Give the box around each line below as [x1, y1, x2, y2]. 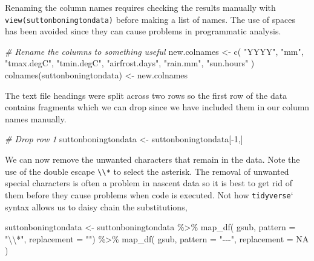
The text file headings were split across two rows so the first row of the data [5, 89, 287, 101]
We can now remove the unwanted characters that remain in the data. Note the [5, 153, 300, 165]
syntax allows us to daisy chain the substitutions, [5, 200, 188, 213]
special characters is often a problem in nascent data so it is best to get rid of [5, 177, 293, 189]
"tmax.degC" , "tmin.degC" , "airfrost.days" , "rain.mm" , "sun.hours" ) [5, 57, 255, 69]
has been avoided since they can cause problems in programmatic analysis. [5, 25, 281, 37]
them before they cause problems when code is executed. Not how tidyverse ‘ [5, 188, 293, 201]
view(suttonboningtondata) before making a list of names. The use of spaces [5, 13, 295, 25]
